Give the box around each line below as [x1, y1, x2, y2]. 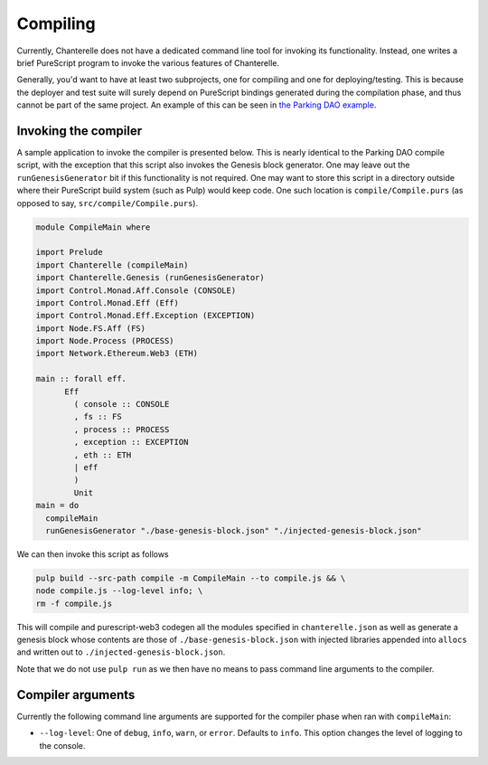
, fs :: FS [73, 411, 122, 422]
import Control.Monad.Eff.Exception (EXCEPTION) [35, 310, 256, 321]
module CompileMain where [35, 222, 151, 232]
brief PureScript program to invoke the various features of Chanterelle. [16, 57, 280, 68]
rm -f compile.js [35, 598, 113, 609]
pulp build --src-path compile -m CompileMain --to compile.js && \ [35, 572, 346, 583]
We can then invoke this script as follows [16, 548, 169, 560]
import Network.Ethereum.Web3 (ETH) [35, 348, 199, 359]
